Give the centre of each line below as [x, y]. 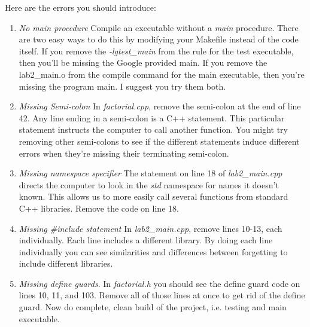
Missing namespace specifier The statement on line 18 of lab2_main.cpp [151, 173]
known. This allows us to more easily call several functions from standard [154, 196]
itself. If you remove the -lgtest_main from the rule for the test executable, [156, 51]
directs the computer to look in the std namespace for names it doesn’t [149, 184]
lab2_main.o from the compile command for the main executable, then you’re [162, 74]
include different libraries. [66, 263]
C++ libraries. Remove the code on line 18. [99, 208]
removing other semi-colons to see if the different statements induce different [159, 141]
